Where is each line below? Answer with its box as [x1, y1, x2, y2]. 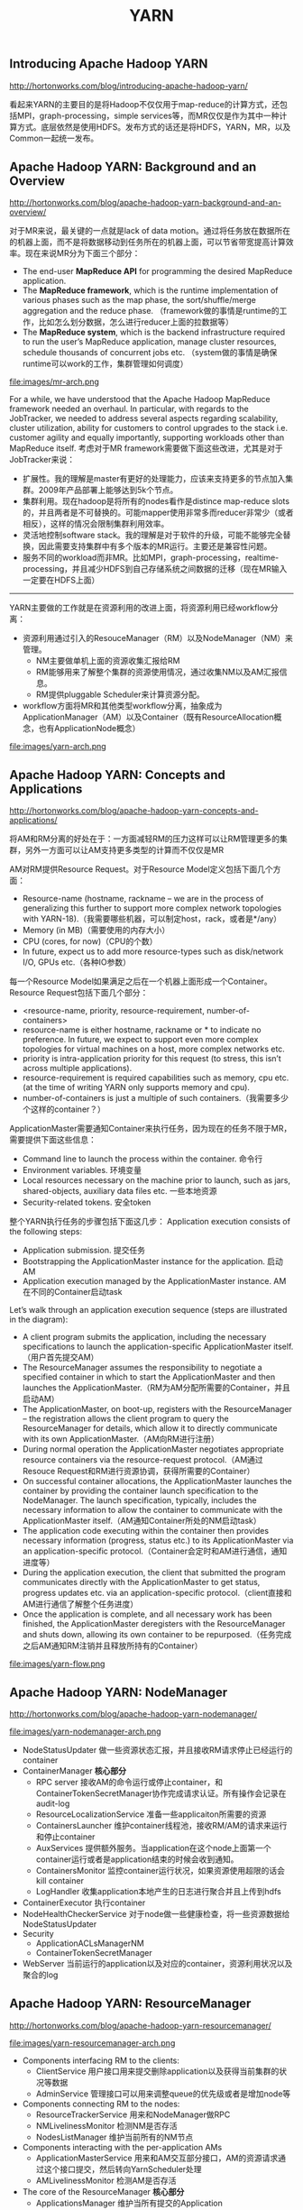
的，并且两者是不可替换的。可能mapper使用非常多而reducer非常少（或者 [22, 507, 294, 518]
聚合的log [22, 1969, 59, 1980]
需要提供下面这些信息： [9, 1134, 96, 1145]
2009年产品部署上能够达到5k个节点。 [38, 484, 179, 496]
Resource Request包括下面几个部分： [9, 987, 149, 998]
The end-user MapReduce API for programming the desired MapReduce [22, 266, 293, 277]
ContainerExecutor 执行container [22, 1897, 146, 1908]
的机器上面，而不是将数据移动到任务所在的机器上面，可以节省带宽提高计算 [9, 236, 286, 248]
